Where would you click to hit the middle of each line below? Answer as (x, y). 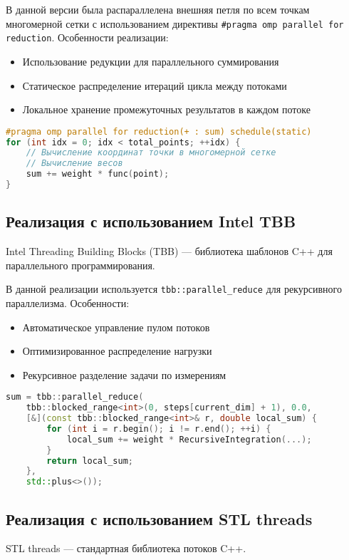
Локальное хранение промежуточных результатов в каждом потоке (166, 109)
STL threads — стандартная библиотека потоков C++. (126, 548)
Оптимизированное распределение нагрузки (117, 351)
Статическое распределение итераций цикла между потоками (155, 85)
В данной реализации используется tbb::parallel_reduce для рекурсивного (174, 289)
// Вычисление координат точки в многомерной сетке (151, 153)
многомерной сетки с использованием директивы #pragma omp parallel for (175, 23)
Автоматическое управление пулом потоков (116, 327)
